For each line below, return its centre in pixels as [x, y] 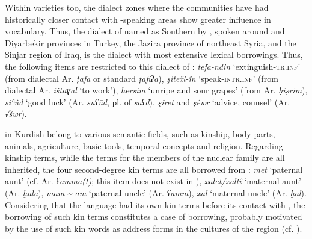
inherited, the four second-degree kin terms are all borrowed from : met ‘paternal [154, 169]
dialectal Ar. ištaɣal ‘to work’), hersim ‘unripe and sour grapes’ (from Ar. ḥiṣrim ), [156, 90]
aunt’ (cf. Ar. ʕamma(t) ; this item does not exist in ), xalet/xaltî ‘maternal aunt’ [153, 181]
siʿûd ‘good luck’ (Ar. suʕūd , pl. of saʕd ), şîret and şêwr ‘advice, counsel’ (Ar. [148, 101]
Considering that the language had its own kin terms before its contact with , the [155, 204]
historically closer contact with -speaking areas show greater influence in [138, 19]
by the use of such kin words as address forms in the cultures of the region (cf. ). [154, 228]
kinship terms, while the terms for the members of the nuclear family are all [145, 157]
